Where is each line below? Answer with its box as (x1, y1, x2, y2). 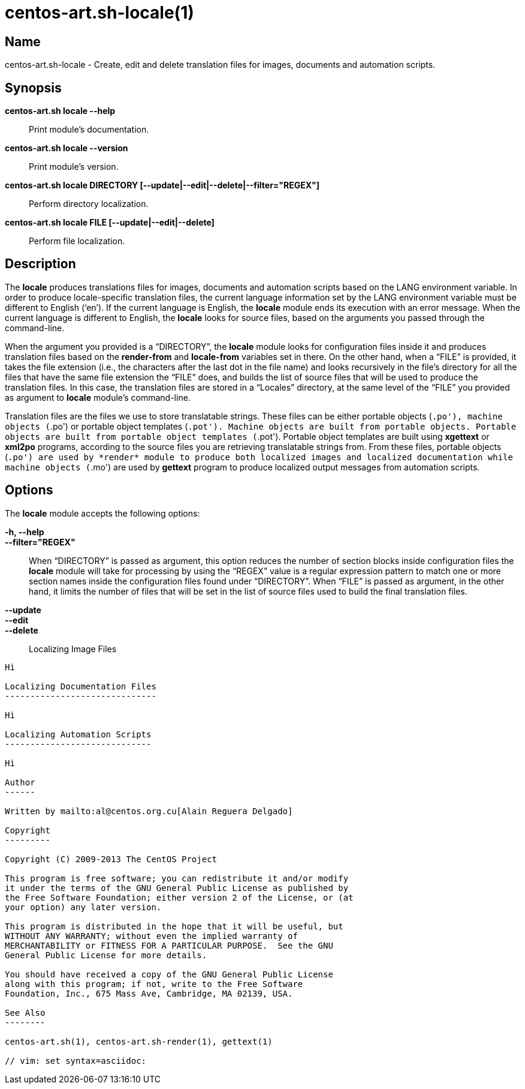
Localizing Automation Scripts (5, 729, 152, 739)
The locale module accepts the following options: (5, 508, 200, 518)
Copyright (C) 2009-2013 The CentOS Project (5, 854, 218, 864)
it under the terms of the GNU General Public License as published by (5, 883, 349, 893)
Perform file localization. (29, 236, 125, 247)
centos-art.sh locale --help (5, 106, 116, 116)
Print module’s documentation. (29, 124, 149, 135)
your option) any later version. (5, 902, 162, 912)
